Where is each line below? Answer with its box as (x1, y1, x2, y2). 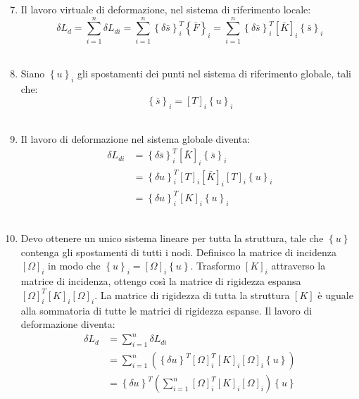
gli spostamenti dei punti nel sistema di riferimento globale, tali (77, 66, 351, 81)
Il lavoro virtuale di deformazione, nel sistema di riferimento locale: (20, 2, 311, 16)
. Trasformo (190, 258, 241, 273)
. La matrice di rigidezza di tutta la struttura (94, 287, 290, 302)
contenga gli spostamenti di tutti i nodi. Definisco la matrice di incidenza (20, 244, 336, 259)
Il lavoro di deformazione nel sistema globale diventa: (20, 132, 251, 146)
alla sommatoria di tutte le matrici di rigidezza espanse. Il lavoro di (20, 303, 313, 317)
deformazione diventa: (20, 317, 115, 331)
